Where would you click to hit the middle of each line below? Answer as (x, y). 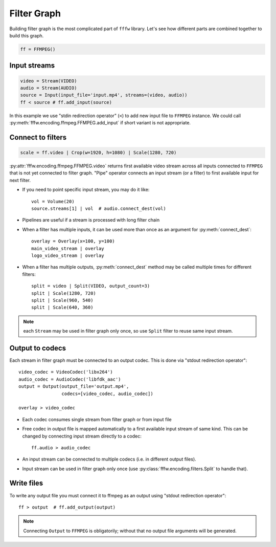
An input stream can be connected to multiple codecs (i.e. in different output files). (109, 459)
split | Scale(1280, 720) (64, 293)
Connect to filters (38, 137)
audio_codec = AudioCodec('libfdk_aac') (70, 379)
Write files (26, 483)
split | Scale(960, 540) (62, 300)
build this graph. (27, 35)
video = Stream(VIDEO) (49, 81)
